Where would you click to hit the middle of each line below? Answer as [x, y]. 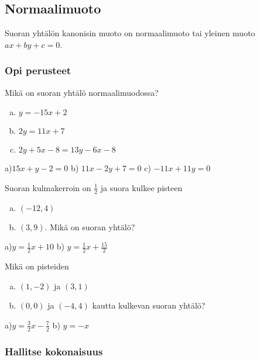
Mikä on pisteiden [37, 266]
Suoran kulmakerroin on [48, 187]
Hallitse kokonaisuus [54, 351]
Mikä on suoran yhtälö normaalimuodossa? [82, 92]
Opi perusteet [38, 70]
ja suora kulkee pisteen [141, 187]
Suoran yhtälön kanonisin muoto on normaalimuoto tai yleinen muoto [130, 33]
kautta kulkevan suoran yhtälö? [149, 305]
